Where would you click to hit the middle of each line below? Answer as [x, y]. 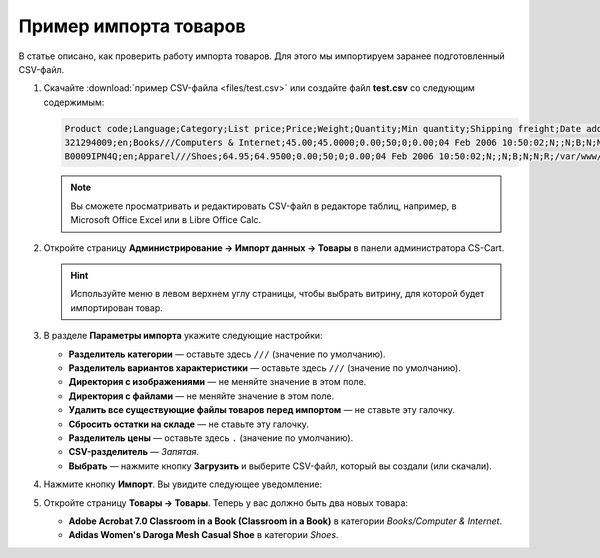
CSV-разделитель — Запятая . [134, 452]
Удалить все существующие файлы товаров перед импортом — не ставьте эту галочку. [261, 410]
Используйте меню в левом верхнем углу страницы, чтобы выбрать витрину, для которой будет [277, 294]
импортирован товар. [117, 307]
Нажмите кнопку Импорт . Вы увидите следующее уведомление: [183, 484]
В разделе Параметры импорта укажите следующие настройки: [183, 336]
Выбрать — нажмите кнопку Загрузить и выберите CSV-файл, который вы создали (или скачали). [280, 466]
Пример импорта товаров [132, 26]
